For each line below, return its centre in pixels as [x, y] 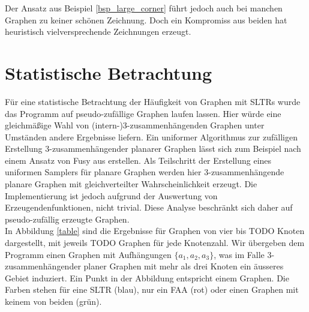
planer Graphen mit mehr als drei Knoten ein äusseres [184, 266]
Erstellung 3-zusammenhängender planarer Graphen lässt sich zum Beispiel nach [153, 148]
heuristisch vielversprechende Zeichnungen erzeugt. [98, 31]
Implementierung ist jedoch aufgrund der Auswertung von [111, 195]
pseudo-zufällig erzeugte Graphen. [67, 219]
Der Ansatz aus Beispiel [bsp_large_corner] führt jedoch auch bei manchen [144, 8]
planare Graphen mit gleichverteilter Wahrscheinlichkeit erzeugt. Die [131, 184]
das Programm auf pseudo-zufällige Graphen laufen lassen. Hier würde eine [143, 113]
